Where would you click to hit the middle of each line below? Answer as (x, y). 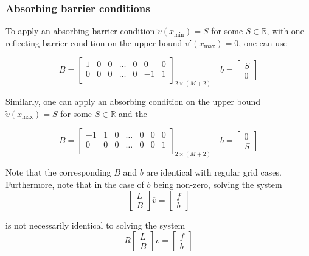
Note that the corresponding (58, 172)
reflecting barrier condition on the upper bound (94, 42)
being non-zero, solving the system (218, 184)
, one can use (263, 42)
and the (133, 113)
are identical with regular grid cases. (214, 172)
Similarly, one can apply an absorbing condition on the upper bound (133, 101)
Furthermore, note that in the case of (75, 184)
